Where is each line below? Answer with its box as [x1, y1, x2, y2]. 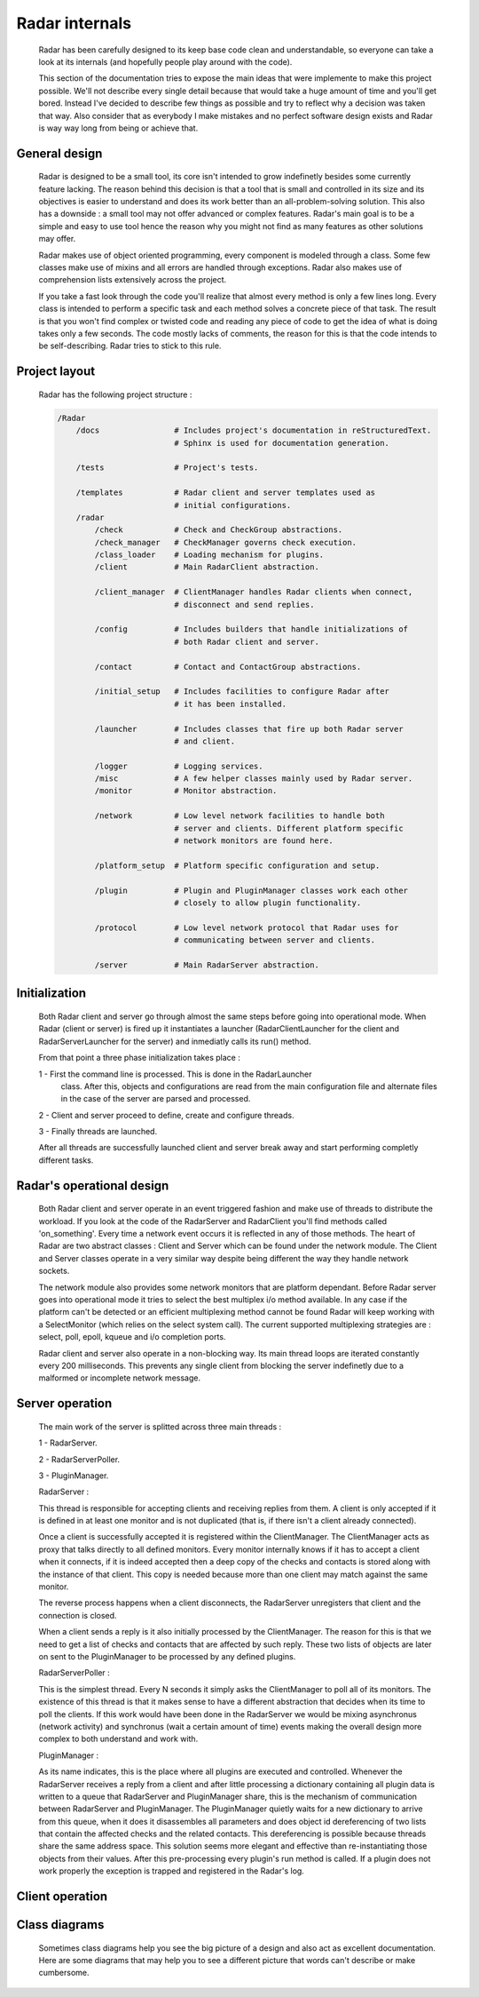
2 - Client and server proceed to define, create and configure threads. [38, 1110, 294, 1120]
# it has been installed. [174, 698, 287, 709]
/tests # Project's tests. [75, 463, 259, 473]
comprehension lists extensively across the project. [38, 274, 227, 285]
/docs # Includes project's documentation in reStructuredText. [75, 426, 432, 435]
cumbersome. [38, 1968, 90, 1978]
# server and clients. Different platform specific [174, 823, 404, 833]
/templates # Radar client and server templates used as [75, 488, 376, 497]
